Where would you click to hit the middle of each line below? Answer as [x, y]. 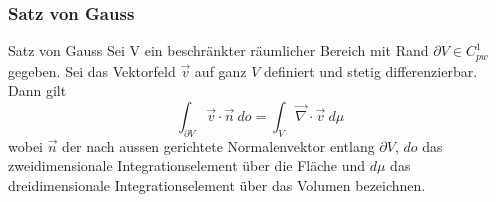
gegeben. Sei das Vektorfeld [92, 70]
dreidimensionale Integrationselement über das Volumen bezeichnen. [217, 184]
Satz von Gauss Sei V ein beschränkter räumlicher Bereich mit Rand [218, 50]
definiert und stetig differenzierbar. [371, 70]
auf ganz [220, 70]
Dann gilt [37, 90]
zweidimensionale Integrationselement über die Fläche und [187, 165]
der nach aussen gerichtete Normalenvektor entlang [218, 145]
